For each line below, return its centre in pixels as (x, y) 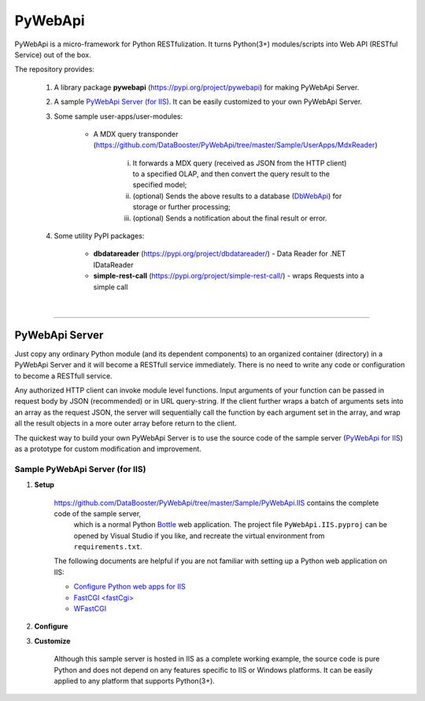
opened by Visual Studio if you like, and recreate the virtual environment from (199, 536)
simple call (111, 286)
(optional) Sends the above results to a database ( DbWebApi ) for (237, 196)
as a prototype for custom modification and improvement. (108, 449)
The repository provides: (54, 69)
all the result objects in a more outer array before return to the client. (126, 423)
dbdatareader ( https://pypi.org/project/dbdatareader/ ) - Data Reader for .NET (220, 254)
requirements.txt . (108, 547)
